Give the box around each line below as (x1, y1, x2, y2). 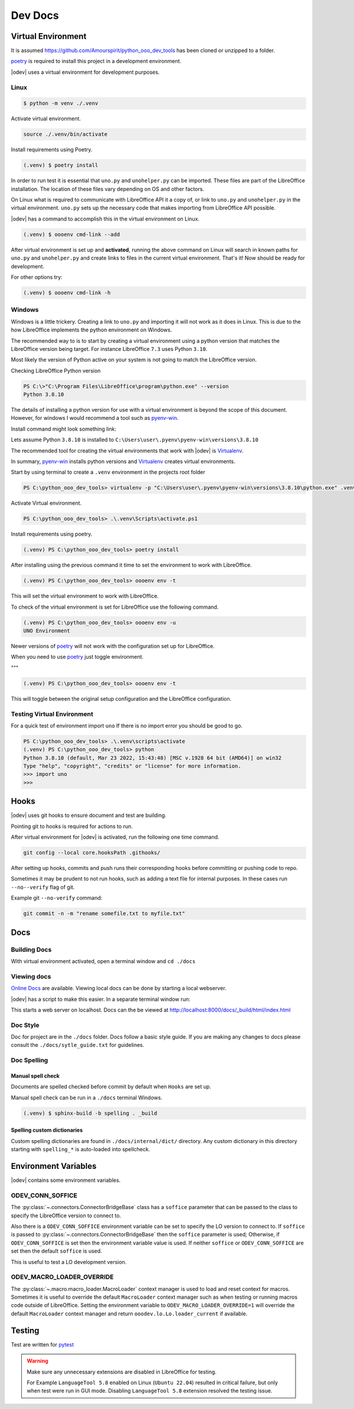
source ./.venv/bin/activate (23, 131, 108, 138)
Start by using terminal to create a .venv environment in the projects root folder (11, 469, 206, 476)
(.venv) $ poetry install (23, 162, 99, 169)
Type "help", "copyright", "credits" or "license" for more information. (23, 763, 241, 770)
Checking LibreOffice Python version (11, 367, 101, 374)
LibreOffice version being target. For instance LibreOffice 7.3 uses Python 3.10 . (11, 345, 208, 352)
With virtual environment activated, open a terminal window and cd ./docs (11, 958, 196, 964)
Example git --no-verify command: (11, 894, 103, 902)
